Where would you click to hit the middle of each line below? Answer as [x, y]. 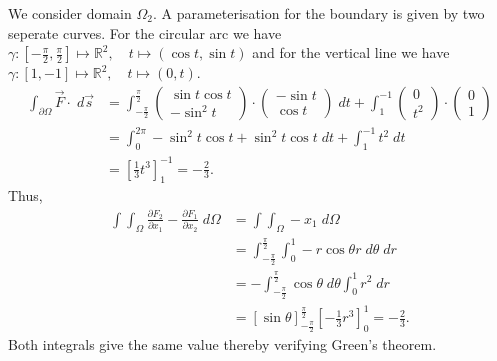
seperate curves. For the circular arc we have [145, 32]
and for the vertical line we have [351, 52]
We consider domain [70, 13]
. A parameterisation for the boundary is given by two [318, 13]
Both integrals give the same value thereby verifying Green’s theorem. [222, 344]
